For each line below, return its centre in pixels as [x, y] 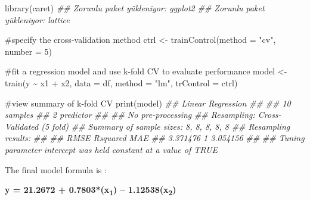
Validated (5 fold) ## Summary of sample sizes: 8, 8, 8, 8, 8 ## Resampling [148, 126]
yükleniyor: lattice [37, 19]
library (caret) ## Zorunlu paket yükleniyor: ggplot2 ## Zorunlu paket [135, 8]
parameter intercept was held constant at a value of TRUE [111, 149]
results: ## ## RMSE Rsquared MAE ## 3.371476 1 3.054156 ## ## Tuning [155, 138]
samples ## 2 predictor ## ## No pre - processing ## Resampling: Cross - [143, 115]
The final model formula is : [56, 169]
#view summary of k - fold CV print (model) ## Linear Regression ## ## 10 [148, 103]
